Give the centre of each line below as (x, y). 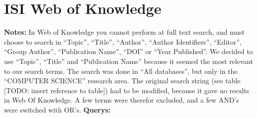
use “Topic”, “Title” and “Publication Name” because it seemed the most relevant (129, 61)
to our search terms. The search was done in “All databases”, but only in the (121, 71)
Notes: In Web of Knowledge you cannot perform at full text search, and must (124, 32)
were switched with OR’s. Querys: (57, 109)
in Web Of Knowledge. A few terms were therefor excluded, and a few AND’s (122, 100)
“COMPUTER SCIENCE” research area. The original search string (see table (122, 81)
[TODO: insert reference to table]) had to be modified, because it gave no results (127, 90)
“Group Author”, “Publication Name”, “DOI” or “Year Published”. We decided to (128, 51)
